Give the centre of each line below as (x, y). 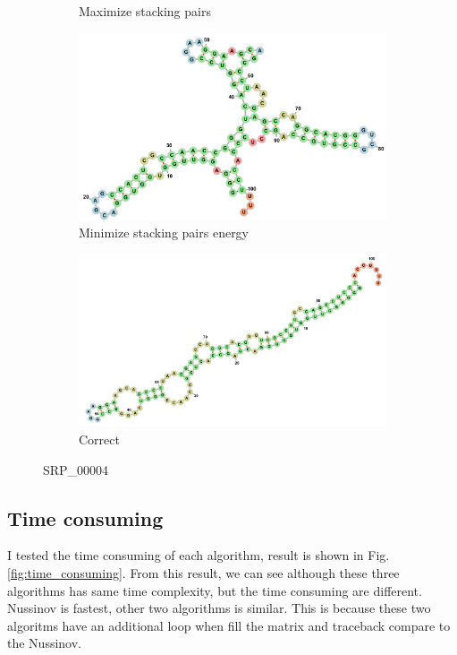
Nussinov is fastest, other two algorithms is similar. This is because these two (219, 608)
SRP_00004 (76, 469)
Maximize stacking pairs (145, 11)
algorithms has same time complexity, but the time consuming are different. (215, 590)
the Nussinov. (44, 643)
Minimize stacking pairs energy (164, 232)
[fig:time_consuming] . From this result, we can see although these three (203, 572)
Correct (99, 439)
